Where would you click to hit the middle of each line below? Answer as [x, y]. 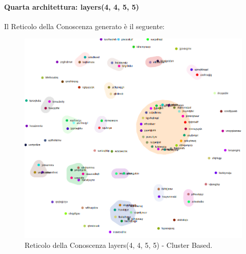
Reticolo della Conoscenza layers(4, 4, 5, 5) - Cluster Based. [119, 245]
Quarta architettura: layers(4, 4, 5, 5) [72, 6]
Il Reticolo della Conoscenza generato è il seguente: [84, 26]
